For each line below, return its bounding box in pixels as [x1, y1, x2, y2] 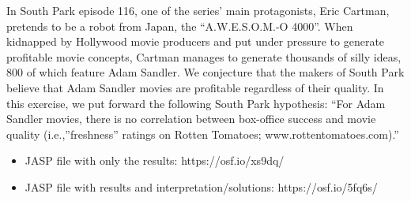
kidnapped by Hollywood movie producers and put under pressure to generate [6, 33, 385, 50]
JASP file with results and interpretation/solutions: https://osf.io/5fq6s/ [25, 178, 378, 195]
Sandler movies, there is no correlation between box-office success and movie [6, 110, 376, 127]
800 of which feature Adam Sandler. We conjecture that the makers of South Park [6, 64, 405, 80]
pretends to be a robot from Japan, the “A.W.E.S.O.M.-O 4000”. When [6, 17, 353, 34]
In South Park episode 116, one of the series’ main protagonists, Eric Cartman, [6, 2, 390, 18]
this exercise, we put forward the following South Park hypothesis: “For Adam [6, 95, 386, 111]
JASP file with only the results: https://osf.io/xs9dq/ [25, 152, 285, 169]
